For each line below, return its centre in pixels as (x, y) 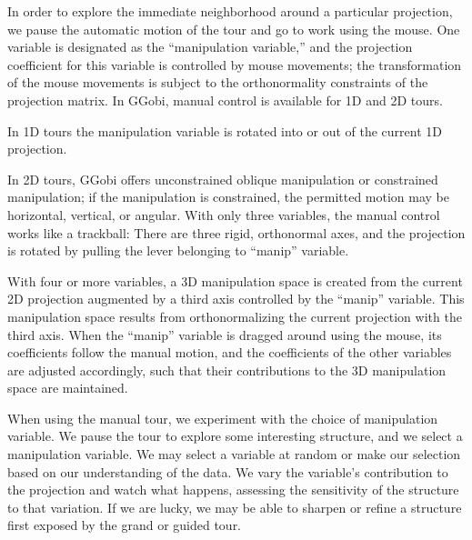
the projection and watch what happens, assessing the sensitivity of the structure (233, 490)
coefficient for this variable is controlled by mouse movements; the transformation (235, 64)
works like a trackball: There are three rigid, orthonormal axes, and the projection (236, 232)
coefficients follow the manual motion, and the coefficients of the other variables (230, 352)
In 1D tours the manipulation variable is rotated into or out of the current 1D (225, 130)
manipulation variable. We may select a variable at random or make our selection (234, 454)
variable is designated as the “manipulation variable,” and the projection (210, 47)
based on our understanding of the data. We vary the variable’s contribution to (228, 471)
